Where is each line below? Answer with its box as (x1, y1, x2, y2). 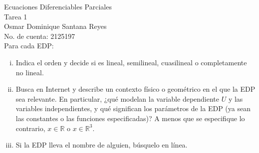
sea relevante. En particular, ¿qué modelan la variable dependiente (15, 93, 220, 104)
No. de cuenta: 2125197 (4, 30, 75, 41)
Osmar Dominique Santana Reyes (4, 21, 107, 31)
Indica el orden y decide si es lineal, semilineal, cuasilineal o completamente (15, 57, 247, 67)
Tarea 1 (4, 11, 27, 21)
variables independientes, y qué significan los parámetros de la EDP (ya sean (15, 103, 251, 114)
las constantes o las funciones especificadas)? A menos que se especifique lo (15, 113, 245, 123)
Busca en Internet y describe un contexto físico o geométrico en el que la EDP (15, 84, 256, 94)
